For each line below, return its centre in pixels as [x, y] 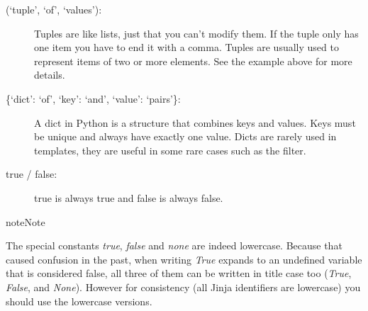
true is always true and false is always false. [129, 197]
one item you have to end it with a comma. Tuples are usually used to [186, 47]
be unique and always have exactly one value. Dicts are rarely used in [185, 136]
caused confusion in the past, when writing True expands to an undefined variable [184, 259]
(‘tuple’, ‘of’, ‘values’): [54, 9]
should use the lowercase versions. [79, 301]
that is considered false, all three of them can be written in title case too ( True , [179, 273]
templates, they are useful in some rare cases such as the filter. [170, 150]
